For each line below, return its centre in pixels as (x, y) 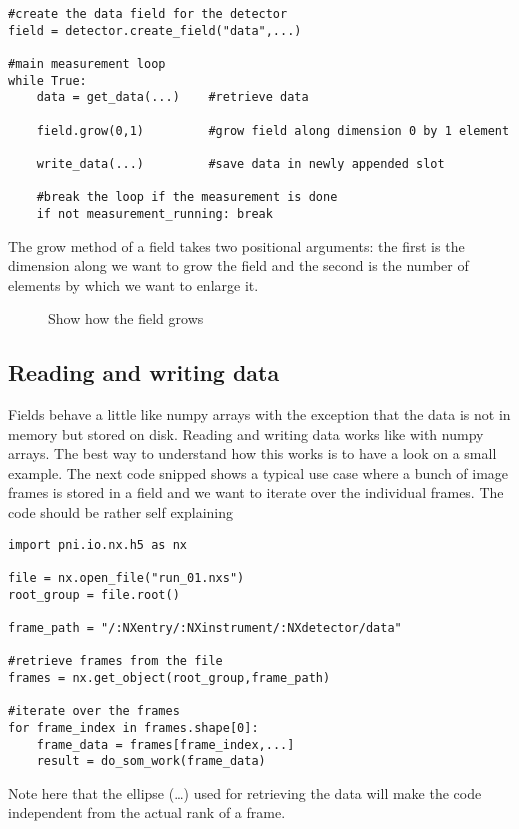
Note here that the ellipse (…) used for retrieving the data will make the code (245, 792)
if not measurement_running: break (154, 213)
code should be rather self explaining (121, 512)
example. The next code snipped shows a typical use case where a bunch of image (258, 472)
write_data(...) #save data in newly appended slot (240, 163)
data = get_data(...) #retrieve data (172, 97)
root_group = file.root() (94, 594)
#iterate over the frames (94, 711)
